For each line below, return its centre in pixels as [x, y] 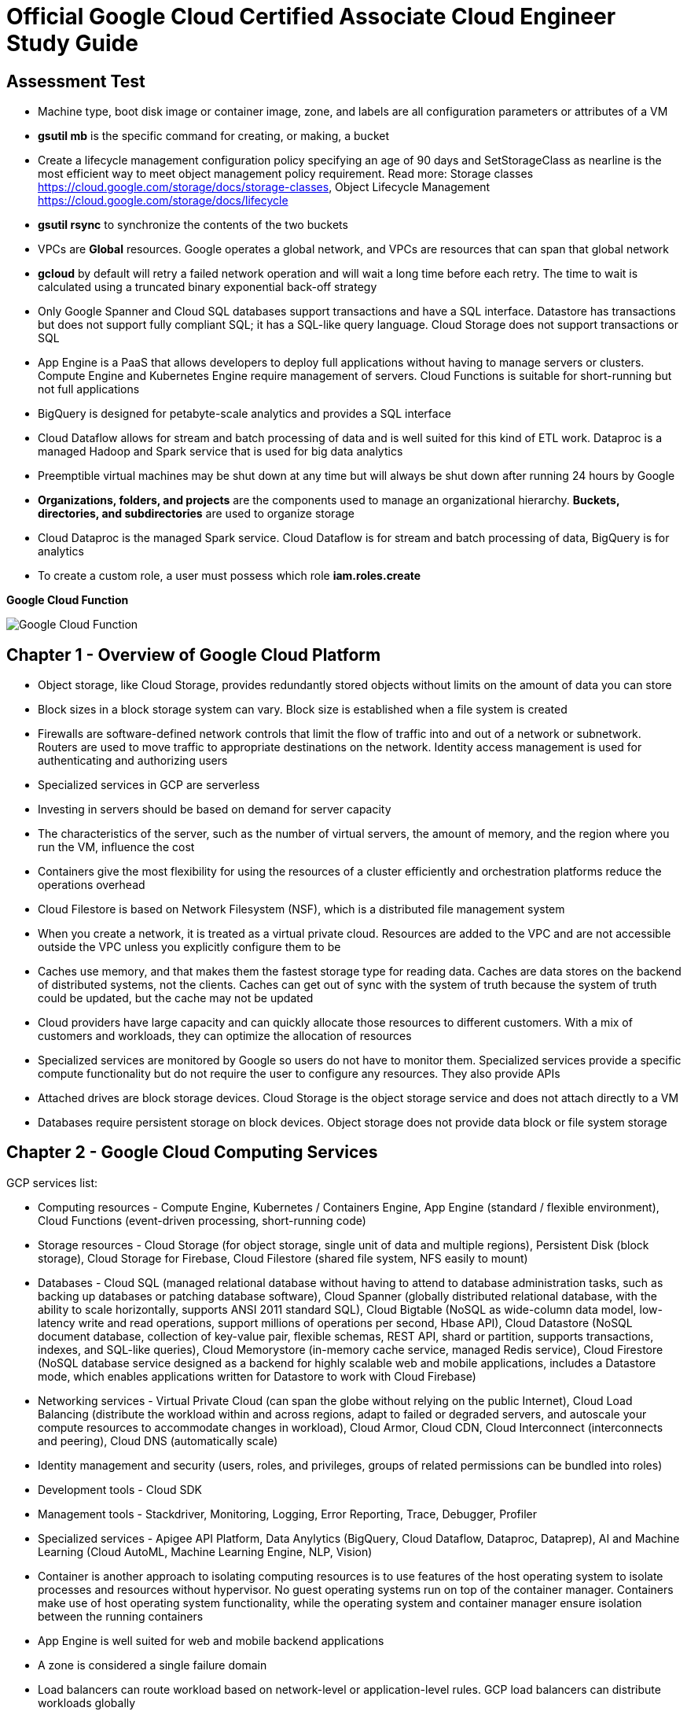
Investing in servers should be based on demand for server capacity [215, 810]
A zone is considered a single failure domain [152, 1665]
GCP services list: [52, 1182]
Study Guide [72, 43]
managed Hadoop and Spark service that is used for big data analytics [220, 452]
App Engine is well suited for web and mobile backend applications [211, 1640]
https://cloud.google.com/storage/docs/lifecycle [163, 201]
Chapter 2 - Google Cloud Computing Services [192, 1153]
